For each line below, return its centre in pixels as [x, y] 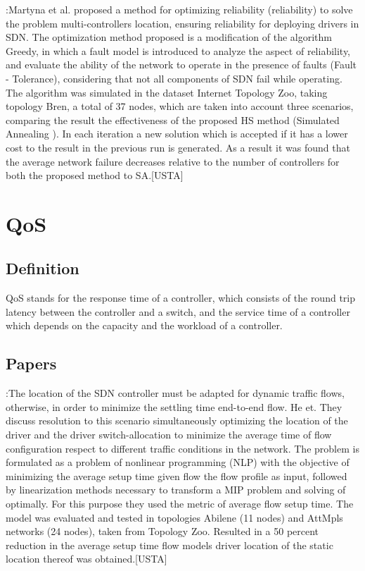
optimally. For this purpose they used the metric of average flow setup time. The [180, 504]
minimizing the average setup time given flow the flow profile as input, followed [177, 475]
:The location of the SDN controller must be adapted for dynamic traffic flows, [175, 393]
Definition [43, 268]
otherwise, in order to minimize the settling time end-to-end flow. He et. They [174, 406]
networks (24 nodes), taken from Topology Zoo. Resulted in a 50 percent [162, 531]
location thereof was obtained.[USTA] [87, 559]
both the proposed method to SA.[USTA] [95, 175]
